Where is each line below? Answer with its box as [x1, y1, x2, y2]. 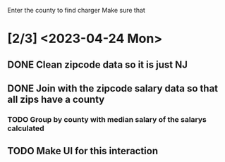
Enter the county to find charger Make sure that [7, 6, 146, 14]
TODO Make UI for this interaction [7, 145, 159, 157]
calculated [7, 123, 44, 133]
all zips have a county [7, 93, 105, 105]
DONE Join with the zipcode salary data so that [7, 82, 219, 94]
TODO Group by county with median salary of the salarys [7, 114, 207, 124]
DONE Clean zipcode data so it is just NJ [7, 58, 188, 70]
